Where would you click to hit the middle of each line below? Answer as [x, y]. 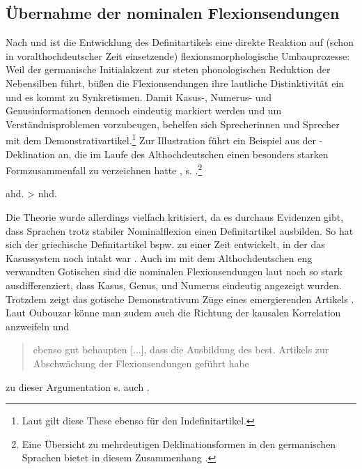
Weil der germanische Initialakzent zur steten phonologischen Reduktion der [168, 69]
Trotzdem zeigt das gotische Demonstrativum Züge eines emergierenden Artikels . [180, 299]
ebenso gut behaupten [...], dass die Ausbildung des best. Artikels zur [181, 349]
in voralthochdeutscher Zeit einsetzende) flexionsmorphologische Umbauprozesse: [178, 55]
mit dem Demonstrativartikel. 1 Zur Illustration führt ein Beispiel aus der [161, 139]
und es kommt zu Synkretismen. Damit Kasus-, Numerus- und [139, 97]
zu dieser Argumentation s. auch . [78, 386]
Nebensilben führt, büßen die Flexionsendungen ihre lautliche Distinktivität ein [175, 83]
